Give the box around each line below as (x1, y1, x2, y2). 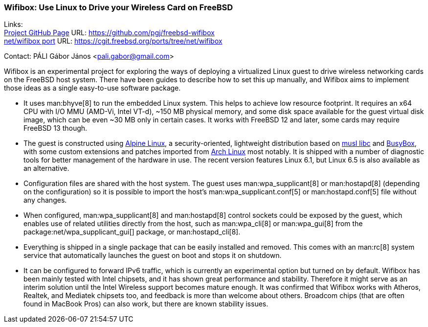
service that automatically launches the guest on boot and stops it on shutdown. (23, 251, 282, 260)
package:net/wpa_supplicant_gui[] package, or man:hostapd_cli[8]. (23, 228, 241, 236)
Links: (4, 20, 23, 29)
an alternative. (23, 164, 69, 173)
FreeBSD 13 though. (23, 124, 88, 133)
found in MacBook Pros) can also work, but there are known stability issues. (23, 300, 269, 308)
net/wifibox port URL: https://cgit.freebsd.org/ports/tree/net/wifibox (4, 37, 223, 46)
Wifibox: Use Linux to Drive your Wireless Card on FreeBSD (4, 2, 233, 12)
